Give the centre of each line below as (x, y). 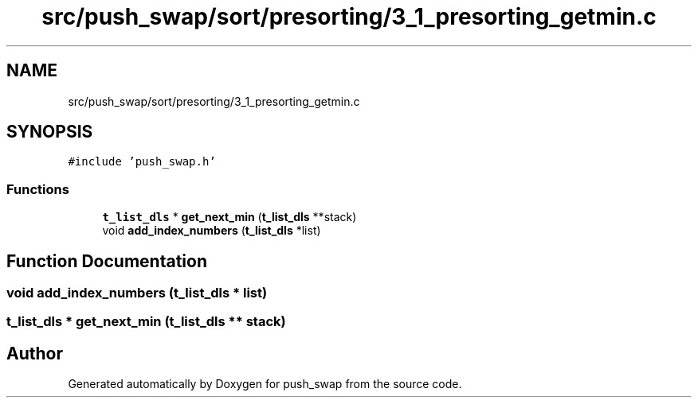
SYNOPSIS (50, 132)
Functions (38, 189)
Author (35, 353)
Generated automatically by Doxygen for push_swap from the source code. (265, 384)
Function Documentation (107, 261)
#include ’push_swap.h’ (142, 162)
